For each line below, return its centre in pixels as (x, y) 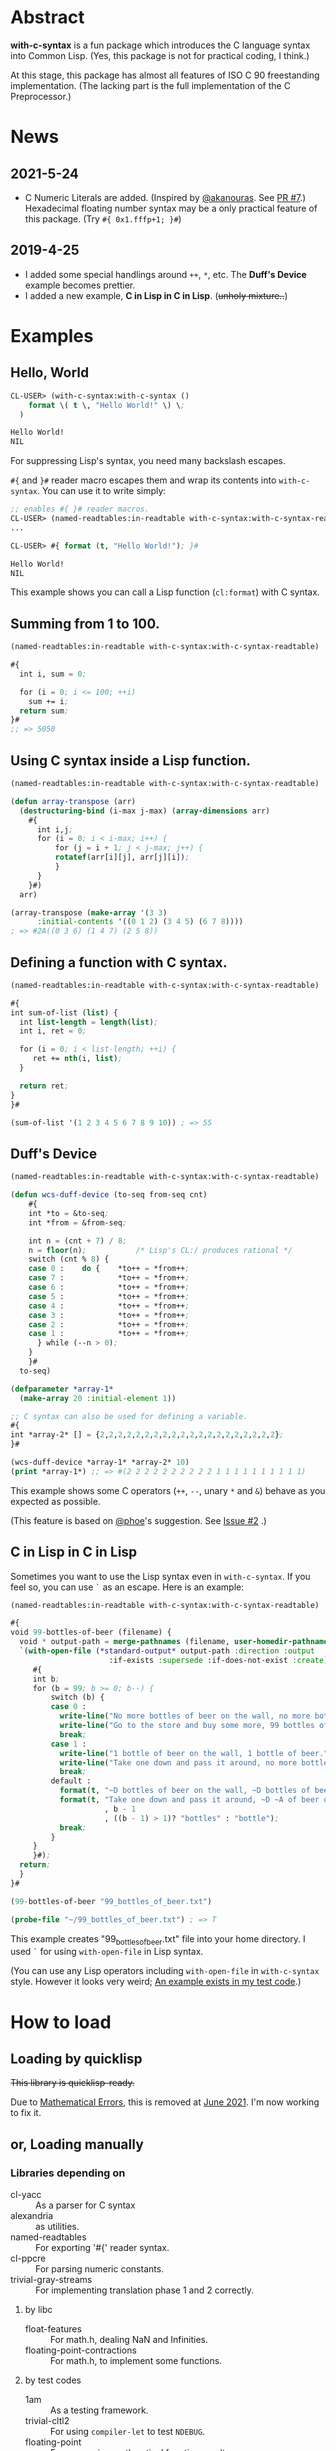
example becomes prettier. (80, 285)
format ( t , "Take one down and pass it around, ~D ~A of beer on (196, 1800)
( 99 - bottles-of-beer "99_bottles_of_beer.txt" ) (111, 1901)
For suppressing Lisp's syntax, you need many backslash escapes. (148, 461)
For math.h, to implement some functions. (136, 2361)
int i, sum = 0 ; (53, 674)
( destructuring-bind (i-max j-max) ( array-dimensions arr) (145, 811)
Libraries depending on (68, 2173)
